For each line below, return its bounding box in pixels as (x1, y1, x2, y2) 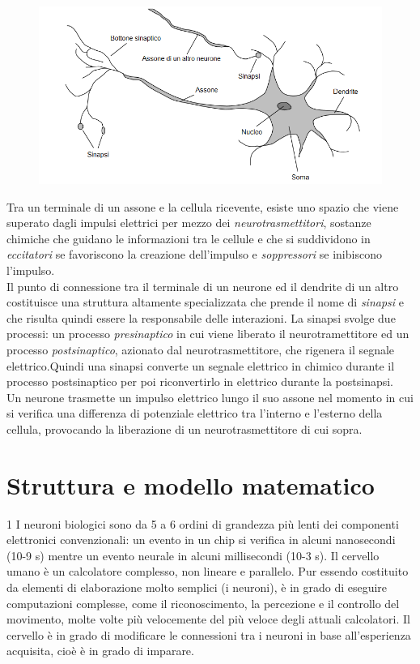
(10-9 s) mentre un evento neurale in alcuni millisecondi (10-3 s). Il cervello (6, 546, 380, 563)
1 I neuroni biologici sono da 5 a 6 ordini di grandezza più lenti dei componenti (6, 515, 399, 532)
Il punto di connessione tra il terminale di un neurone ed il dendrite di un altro (6, 277, 399, 294)
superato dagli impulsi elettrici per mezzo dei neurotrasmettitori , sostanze (6, 214, 371, 231)
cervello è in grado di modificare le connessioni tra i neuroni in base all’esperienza (6, 626, 411, 643)
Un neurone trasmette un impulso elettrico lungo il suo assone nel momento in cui (6, 388, 414, 405)
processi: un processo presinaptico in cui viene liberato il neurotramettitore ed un (6, 325, 409, 342)
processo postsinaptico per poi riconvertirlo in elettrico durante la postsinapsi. (6, 373, 394, 390)
